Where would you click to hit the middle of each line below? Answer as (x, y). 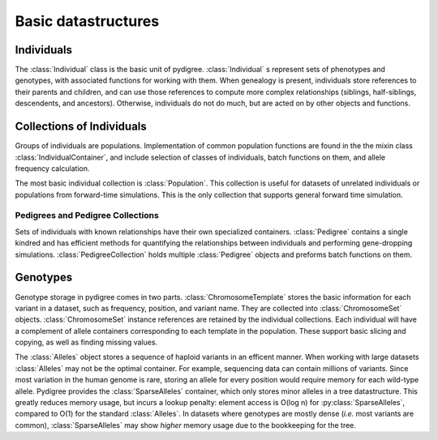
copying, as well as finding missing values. (86, 342)
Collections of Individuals (81, 127)
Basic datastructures (87, 21)
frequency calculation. (52, 168)
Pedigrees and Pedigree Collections (87, 216)
